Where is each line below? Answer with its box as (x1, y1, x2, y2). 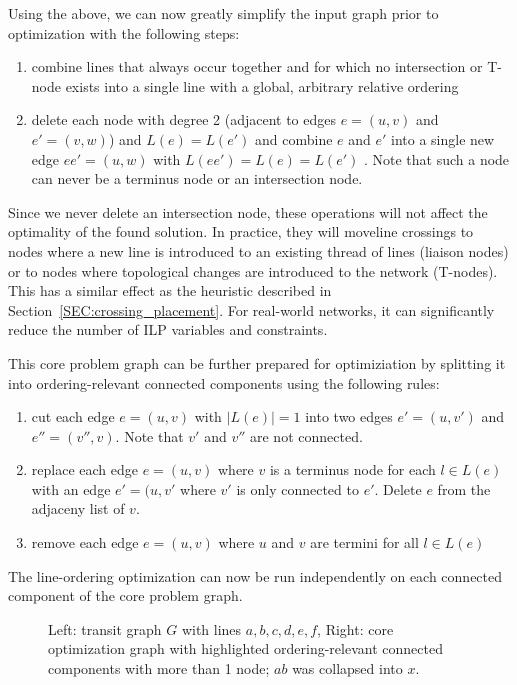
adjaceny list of (31, 498, 125, 519)
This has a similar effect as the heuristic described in (8, 280, 332, 301)
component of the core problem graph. (8, 585, 243, 606)
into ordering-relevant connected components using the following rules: (8, 372, 440, 393)
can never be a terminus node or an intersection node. (31, 168, 363, 189)
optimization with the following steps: (8, 22, 240, 43)
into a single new (391, 128, 495, 149)
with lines (181, 618, 242, 639)
